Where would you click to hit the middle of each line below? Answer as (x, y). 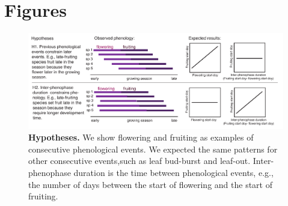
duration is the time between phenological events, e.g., (173, 173)
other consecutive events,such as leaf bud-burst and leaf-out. (139, 161)
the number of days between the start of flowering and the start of (150, 184)
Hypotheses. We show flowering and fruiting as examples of (141, 137)
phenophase (50, 173)
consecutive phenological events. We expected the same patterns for (153, 149)
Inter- (263, 161)
